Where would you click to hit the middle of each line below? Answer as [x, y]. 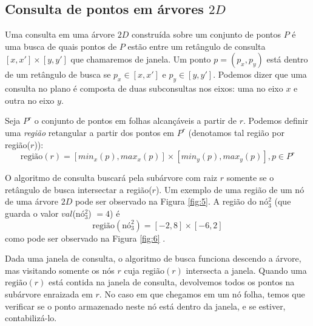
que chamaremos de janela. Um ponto [141, 59]
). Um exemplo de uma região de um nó [230, 189]
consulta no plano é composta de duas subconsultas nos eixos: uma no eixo [144, 88]
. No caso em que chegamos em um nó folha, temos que [202, 294]
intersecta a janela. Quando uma [246, 270]
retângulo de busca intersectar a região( [79, 189]
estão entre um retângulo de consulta [197, 46]
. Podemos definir [276, 121]
